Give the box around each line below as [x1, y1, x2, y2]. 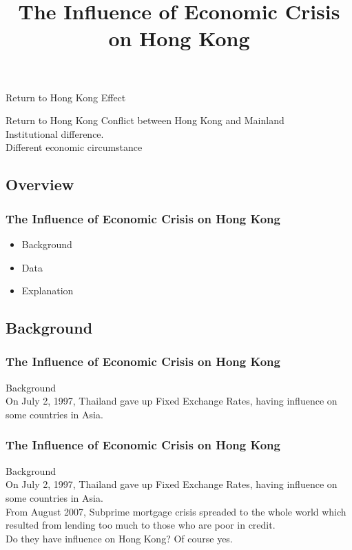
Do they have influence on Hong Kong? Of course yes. [6, 531, 233, 545]
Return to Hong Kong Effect [6, 90, 126, 104]
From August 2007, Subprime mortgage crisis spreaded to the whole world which [6, 504, 346, 518]
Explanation [21, 283, 74, 298]
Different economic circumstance [6, 140, 143, 154]
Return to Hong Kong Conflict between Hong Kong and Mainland [6, 113, 284, 128]
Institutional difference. [6, 126, 104, 141]
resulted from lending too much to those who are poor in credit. [6, 518, 276, 532]
